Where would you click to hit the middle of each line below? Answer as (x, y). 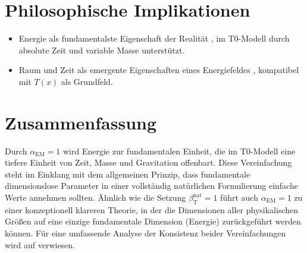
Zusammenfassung (81, 122)
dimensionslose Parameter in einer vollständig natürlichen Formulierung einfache (151, 186)
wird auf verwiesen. (40, 244)
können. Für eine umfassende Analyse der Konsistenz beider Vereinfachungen (145, 233)
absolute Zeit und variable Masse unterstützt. (102, 50)
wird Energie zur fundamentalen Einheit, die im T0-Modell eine (179, 151)
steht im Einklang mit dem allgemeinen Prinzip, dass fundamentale (128, 174)
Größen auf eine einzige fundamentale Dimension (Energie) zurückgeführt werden (153, 221)
